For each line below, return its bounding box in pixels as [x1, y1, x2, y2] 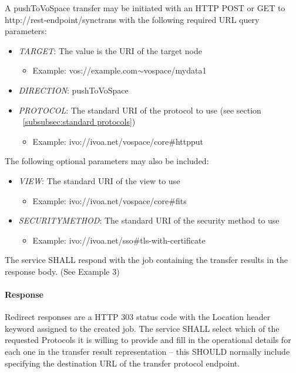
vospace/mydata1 [143, 64, 207, 76]
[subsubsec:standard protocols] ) [22, 115, 136, 128]
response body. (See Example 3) [5, 265, 120, 277]
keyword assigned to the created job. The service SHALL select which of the [5, 322, 280, 334]
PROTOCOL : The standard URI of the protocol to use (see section [18, 104, 261, 116]
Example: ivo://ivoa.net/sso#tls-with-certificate [32, 234, 206, 246]
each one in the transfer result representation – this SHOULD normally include [5, 345, 290, 358]
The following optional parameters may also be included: [5, 155, 209, 167]
